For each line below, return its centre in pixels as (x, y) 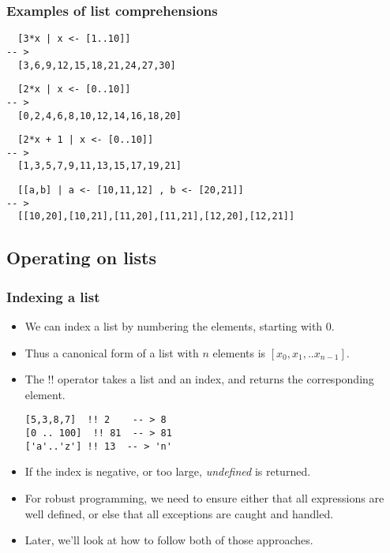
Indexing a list (53, 296)
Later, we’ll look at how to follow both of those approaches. (169, 540)
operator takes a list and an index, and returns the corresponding (216, 379)
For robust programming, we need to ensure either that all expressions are (204, 498)
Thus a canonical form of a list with (112, 352)
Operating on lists (82, 258)
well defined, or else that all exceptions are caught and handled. (179, 513)
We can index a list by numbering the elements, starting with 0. (180, 326)
